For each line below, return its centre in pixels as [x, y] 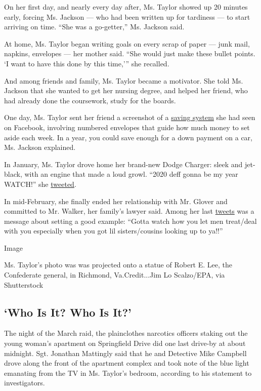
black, [13, 174]
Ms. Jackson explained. [40, 147]
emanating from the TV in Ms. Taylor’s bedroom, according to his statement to [128, 373]
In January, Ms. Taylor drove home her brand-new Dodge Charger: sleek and [123, 164]
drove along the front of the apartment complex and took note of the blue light [127, 363]
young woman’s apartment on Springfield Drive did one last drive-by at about [125, 343]
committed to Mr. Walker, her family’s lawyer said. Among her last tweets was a [129, 211]
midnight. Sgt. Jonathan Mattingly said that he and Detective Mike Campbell [125, 353]
